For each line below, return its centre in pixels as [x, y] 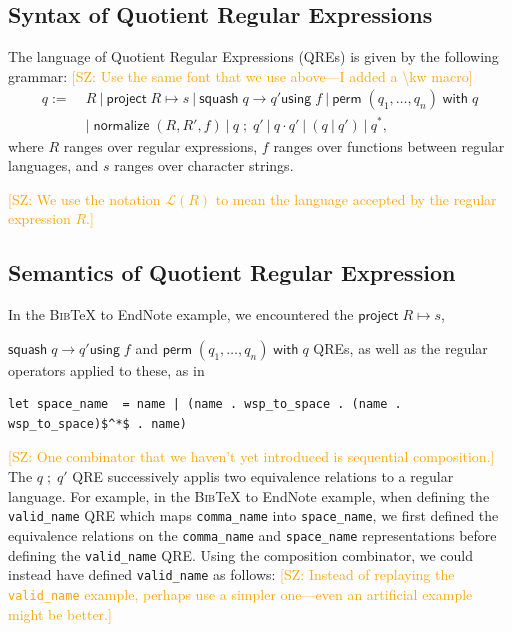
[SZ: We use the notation [84, 198]
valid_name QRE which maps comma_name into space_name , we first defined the [253, 515]
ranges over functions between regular [389, 145]
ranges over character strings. [204, 165]
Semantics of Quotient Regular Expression [232, 272]
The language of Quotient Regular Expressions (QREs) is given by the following [253, 56]
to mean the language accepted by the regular [356, 198]
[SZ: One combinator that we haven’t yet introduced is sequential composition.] [251, 456]
